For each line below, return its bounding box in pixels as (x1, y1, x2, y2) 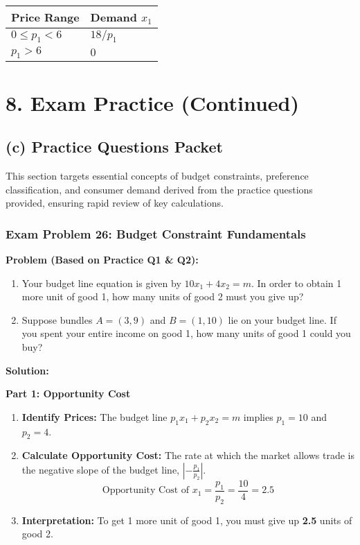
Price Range (11, 9, 80, 25)
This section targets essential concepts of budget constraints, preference (6, 168, 309, 182)
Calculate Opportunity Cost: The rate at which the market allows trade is (21, 448, 354, 462)
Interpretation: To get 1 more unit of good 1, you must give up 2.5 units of (21, 512, 352, 527)
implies (243, 409, 273, 424)
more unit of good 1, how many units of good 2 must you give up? (21, 289, 304, 304)
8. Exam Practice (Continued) (6, 88, 299, 116)
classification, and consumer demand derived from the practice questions (6, 182, 313, 196)
